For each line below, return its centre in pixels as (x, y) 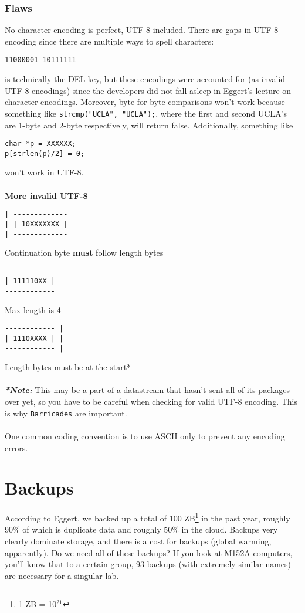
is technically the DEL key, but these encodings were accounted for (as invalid (145, 79)
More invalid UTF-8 (46, 195)
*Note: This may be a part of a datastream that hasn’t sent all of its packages (148, 390)
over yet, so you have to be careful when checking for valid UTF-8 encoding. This (151, 402)
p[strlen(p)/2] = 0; (45, 153)
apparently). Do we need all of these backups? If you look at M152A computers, (149, 552)
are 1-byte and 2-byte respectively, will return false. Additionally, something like (149, 125)
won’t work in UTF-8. (44, 172)
